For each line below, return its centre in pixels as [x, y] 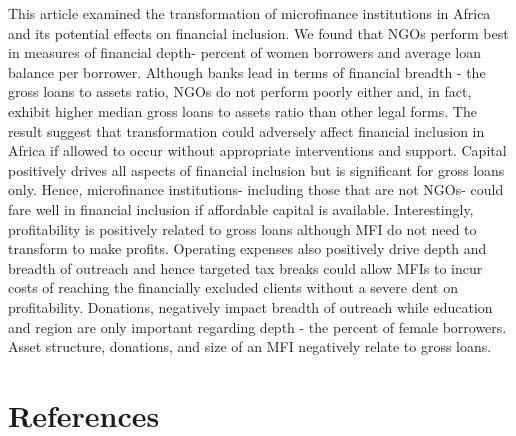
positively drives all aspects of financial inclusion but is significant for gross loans [256, 169]
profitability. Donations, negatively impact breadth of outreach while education [250, 306]
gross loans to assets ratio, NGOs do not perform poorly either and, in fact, [240, 91]
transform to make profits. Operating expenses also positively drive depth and [247, 248]
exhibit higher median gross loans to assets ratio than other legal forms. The [242, 110]
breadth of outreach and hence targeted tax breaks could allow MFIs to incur [245, 267]
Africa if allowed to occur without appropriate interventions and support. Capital [257, 150]
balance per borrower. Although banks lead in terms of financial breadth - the [247, 71]
